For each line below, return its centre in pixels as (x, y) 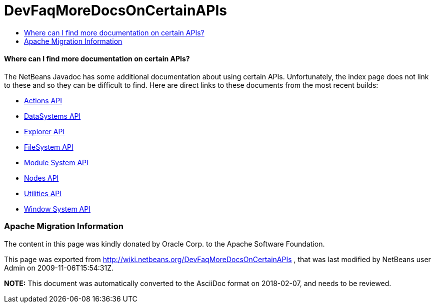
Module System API (56, 162)
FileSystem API (49, 147)
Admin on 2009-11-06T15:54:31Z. (59, 268)
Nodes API (41, 178)
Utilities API (43, 193)
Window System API (57, 209)
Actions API (43, 100)
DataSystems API (52, 116)
